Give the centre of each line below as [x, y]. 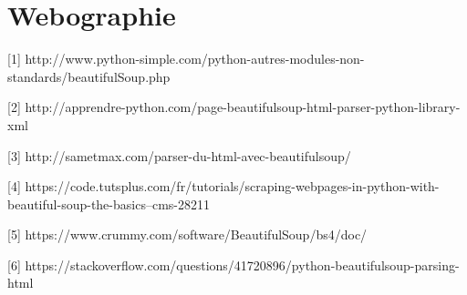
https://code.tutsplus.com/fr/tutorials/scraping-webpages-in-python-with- [232, 186]
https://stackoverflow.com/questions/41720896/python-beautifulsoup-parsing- [242, 264]
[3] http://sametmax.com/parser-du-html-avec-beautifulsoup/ [179, 155]
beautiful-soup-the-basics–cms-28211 [109, 203]
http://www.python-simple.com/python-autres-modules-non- [195, 59]
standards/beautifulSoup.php [89, 76]
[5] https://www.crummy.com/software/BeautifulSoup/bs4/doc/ [187, 234]
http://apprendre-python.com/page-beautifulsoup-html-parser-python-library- [243, 107]
